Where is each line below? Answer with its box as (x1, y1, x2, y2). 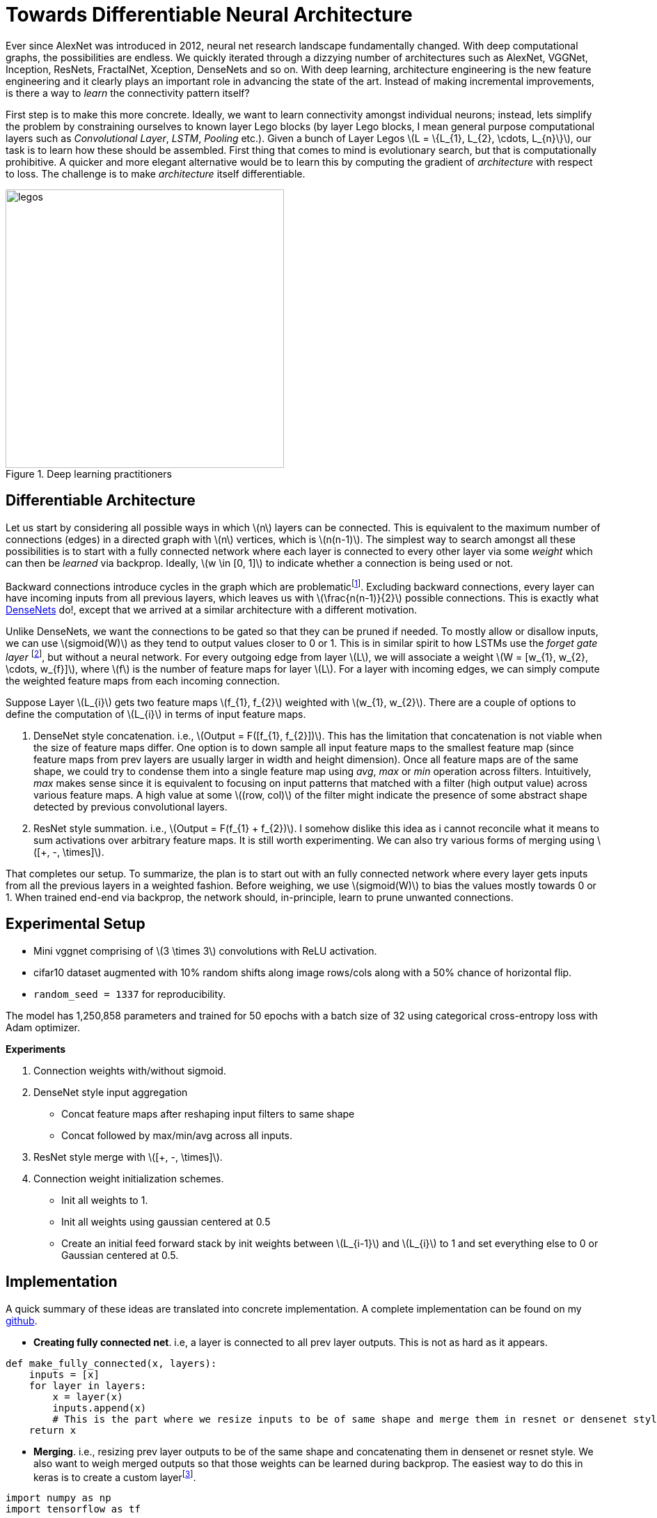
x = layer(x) (52, 1391, 123, 1402)
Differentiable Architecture (6, 492, 196, 510)
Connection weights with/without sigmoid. (33, 1064, 226, 1077)
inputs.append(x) (52, 1402, 147, 1414)
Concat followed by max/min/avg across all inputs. (61, 1129, 293, 1141)
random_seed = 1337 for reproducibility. (33, 987, 226, 1000)
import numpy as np (6, 1492, 111, 1504)
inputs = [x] (29, 1368, 100, 1380)
